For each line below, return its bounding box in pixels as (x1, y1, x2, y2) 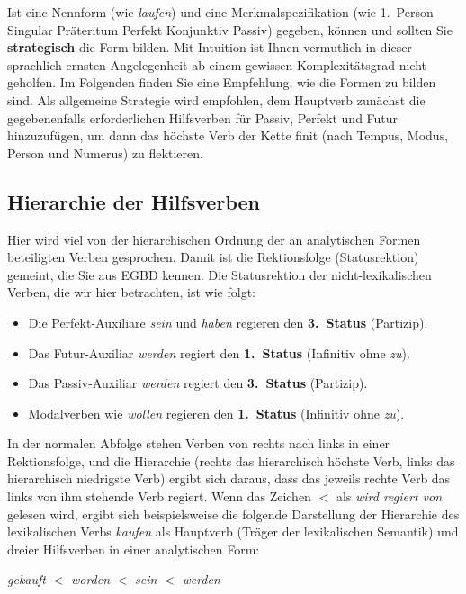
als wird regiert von (336, 487, 443, 506)
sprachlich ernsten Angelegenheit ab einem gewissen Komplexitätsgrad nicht (7, 55, 426, 74)
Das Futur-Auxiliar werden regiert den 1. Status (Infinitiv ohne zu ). (28, 343, 410, 362)
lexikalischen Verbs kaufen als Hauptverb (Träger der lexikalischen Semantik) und (7, 522, 459, 541)
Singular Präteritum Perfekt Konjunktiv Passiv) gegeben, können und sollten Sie (7, 20, 453, 39)
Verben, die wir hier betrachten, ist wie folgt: (7, 283, 255, 301)
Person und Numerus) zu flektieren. (7, 143, 203, 162)
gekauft (7, 570, 46, 589)
